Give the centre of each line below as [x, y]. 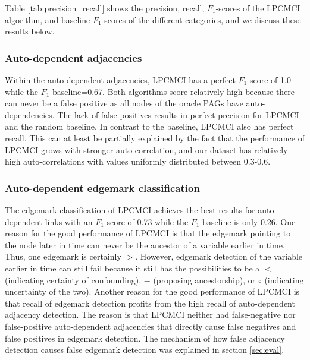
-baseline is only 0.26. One [248, 221]
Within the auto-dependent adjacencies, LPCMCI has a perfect [120, 80]
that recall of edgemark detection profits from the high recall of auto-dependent [150, 303]
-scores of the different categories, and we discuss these [201, 19]
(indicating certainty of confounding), [73, 280]
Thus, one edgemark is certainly [63, 256]
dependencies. [30, 114]
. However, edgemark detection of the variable [219, 256]
